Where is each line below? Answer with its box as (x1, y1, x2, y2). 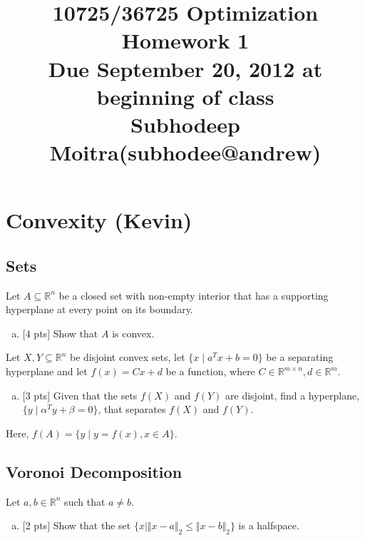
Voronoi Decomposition (6, 460, 182, 482)
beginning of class (96, 81, 274, 111)
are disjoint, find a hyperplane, (225, 387, 360, 402)
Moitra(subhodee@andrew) (49, 138, 322, 167)
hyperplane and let (6, 364, 88, 379)
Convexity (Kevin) (6, 205, 192, 235)
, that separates (98, 402, 166, 417)
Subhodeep (130, 109, 240, 138)
